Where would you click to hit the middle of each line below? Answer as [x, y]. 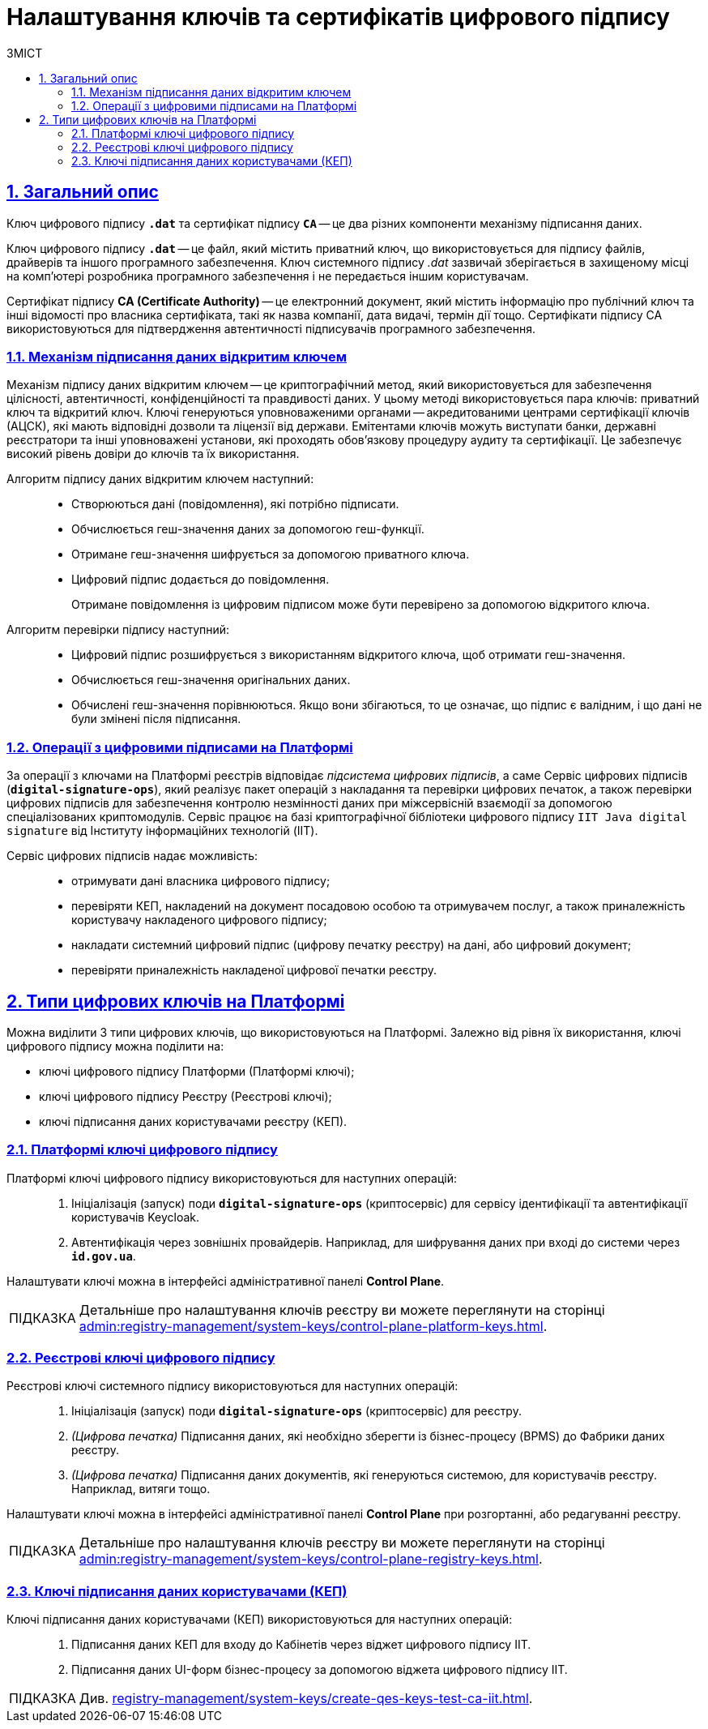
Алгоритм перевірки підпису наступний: [118, 630]
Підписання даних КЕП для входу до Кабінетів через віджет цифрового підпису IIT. [301, 1645]
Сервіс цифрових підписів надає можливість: [132, 856]
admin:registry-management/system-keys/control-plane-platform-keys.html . [313, 1326]
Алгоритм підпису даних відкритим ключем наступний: [160, 479]
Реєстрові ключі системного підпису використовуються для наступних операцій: [232, 1386]
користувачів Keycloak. [136, 1217]
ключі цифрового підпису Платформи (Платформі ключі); [197, 1071]
